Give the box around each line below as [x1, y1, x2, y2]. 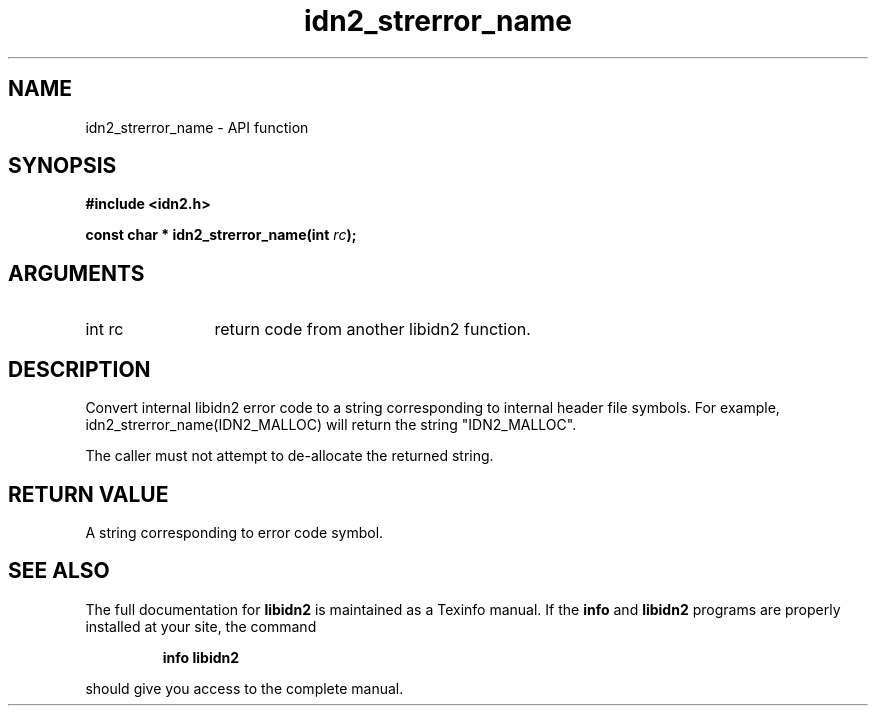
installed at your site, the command [85, 617, 317, 635]
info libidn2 [162, 648, 240, 666]
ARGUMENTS [8, 260, 145, 286]
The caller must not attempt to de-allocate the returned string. [85, 447, 494, 465]
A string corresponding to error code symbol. [85, 523, 384, 541]
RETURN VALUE [8, 481, 169, 507]
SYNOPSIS [8, 153, 117, 179]
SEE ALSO [8, 558, 110, 584]
